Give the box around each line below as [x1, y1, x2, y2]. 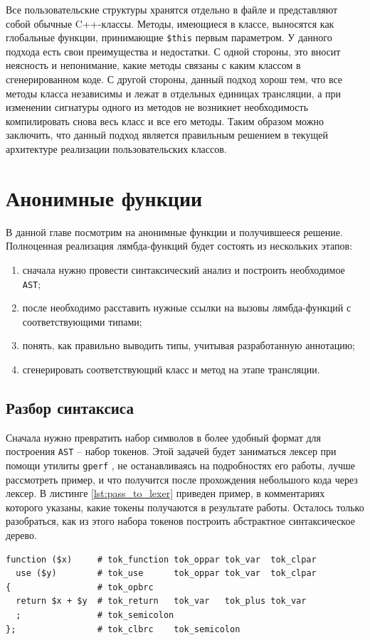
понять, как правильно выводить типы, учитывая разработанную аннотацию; [22, 338, 356, 353]
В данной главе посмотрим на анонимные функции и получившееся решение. [6, 224, 343, 239]
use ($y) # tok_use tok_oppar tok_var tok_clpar [16, 568, 317, 579]
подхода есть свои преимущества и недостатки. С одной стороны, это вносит [6, 43, 341, 58]
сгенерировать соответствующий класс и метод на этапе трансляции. [22, 361, 320, 376]
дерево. [6, 528, 37, 543]
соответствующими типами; [22, 314, 142, 329]
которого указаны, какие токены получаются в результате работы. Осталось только [6, 499, 364, 514]
